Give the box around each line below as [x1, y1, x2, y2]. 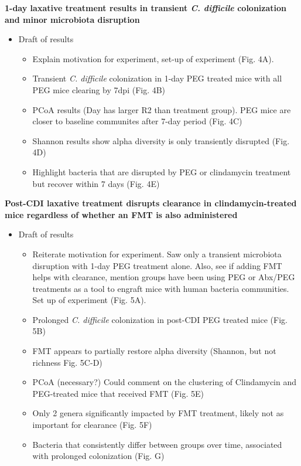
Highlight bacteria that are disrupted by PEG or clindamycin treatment [32, 165, 291, 178]
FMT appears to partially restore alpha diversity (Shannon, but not [32, 345, 276, 357]
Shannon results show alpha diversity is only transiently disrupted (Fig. [32, 134, 290, 147]
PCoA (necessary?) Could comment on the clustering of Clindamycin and [32, 376, 297, 388]
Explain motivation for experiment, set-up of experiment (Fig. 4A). [32, 52, 274, 64]
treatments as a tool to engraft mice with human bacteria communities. [32, 282, 289, 294]
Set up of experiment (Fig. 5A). [32, 294, 146, 306]
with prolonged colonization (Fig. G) [32, 450, 165, 462]
